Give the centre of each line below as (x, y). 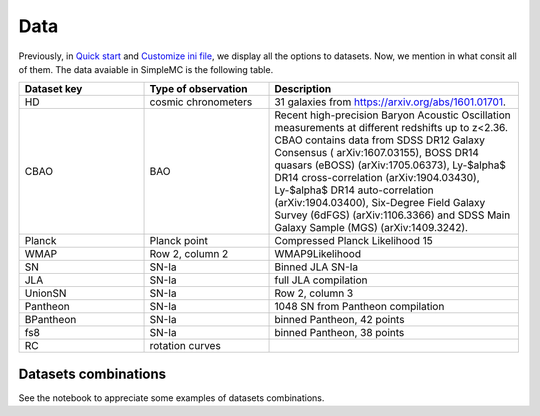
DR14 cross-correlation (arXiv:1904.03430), (377, 178)
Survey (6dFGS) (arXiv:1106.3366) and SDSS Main (392, 215)
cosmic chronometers (201, 102)
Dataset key (53, 89)
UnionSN (45, 293)
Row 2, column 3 (314, 293)
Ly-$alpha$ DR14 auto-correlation (354, 190)
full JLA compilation (321, 280)
